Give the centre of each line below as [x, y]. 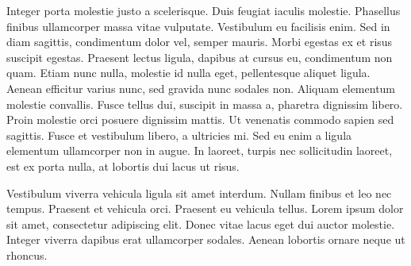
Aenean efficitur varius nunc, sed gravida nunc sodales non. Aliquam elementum [201, 88]
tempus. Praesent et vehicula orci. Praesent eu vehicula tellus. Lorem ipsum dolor [205, 208]
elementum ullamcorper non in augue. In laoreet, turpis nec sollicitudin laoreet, [200, 150]
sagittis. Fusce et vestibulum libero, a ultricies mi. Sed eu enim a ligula [179, 135]
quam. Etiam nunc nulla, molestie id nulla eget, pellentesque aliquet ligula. [188, 73]
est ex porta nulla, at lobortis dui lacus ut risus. [123, 166]
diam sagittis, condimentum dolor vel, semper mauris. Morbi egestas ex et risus [200, 42]
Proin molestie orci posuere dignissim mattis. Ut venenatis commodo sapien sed [200, 120]
